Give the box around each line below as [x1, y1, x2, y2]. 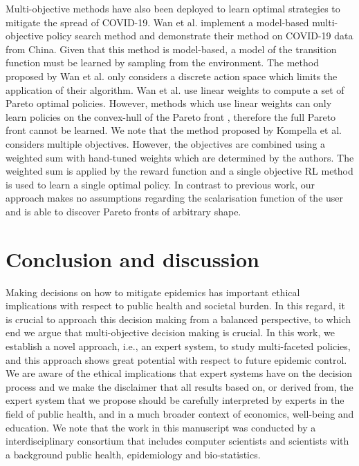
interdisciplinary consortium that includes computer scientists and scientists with [6, 434, 349, 448]
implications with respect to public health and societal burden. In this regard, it [6, 298, 345, 313]
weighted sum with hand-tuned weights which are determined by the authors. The [6, 150, 354, 164]
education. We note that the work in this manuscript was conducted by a [6, 420, 316, 434]
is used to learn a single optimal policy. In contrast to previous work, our [6, 177, 315, 191]
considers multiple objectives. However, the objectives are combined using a [6, 136, 326, 151]
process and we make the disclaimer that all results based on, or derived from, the [6, 379, 353, 394]
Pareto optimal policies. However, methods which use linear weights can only [6, 96, 332, 110]
